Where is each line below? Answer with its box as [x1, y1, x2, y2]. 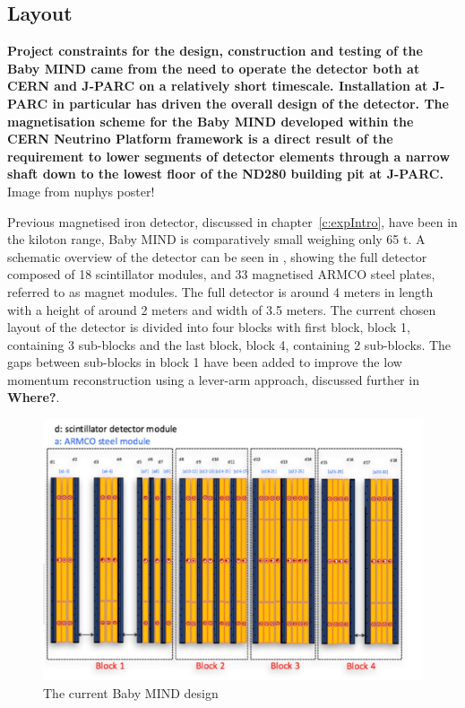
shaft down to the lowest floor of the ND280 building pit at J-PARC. [7, 164, 443, 183]
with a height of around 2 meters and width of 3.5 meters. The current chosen [7, 300, 436, 319]
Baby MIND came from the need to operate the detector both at [7, 58, 420, 77]
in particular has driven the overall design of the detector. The [52, 93, 449, 112]
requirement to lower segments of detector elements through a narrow [7, 146, 451, 165]
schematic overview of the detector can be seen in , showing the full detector [7, 247, 427, 266]
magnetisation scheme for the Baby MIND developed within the [7, 111, 414, 130]
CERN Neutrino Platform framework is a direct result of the [7, 129, 393, 148]
